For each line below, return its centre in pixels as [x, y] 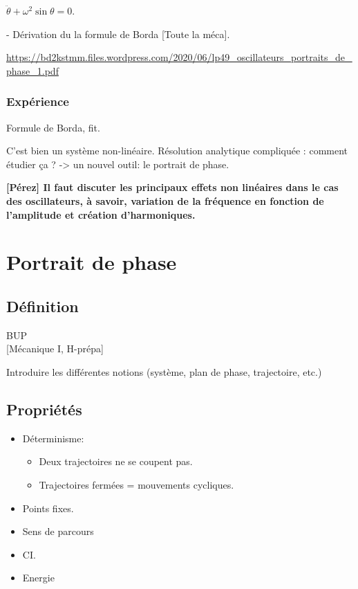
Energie [38, 578]
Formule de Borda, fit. [53, 127]
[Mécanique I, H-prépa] [55, 348]
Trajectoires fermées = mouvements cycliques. [136, 484]
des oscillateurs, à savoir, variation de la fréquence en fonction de [165, 200]
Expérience [38, 101]
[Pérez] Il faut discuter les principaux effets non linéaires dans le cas [172, 187]
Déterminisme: [53, 438]
